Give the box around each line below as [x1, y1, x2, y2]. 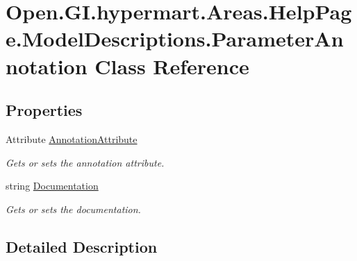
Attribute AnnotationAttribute [6, 131, 138, 146]
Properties [6, 99, 83, 121]
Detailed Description [6, 235, 158, 257]
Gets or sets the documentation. [6, 201, 141, 216]
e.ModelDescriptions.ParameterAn [6, 24, 344, 53]
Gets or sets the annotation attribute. [6, 155, 165, 169]
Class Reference [94, 51, 249, 80]
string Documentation [6, 178, 99, 193]
